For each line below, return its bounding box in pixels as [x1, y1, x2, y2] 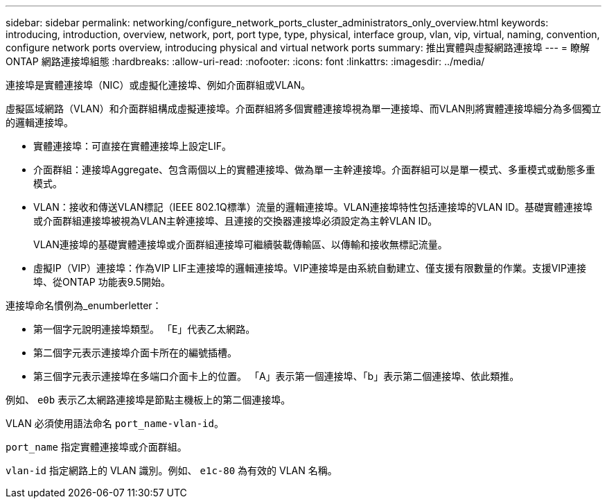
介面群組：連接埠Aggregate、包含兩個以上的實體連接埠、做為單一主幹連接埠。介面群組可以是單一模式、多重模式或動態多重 [33, 164, 596, 175]
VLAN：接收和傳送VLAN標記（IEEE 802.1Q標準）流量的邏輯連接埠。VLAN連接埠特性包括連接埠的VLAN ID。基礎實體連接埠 [33, 201, 593, 213]
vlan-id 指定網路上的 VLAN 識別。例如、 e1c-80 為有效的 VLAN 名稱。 [6, 464, 337, 476]
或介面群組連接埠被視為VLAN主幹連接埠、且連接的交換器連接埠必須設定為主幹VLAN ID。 [33, 215, 438, 227]
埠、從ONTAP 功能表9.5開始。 [33, 276, 171, 288]
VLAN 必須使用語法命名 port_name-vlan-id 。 [6, 417, 224, 429]
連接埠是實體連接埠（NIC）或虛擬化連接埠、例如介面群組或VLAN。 [6, 79, 311, 91]
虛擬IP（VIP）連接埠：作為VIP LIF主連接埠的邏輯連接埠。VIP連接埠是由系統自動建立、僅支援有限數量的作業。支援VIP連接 [33, 262, 587, 274]
